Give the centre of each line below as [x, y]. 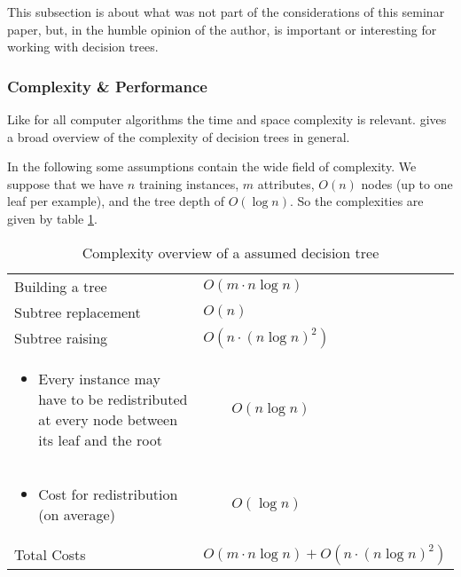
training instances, [189, 183]
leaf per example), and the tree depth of [116, 201]
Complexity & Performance [107, 86]
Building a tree [61, 286]
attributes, [286, 183]
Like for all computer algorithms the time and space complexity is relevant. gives [227, 119]
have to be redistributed [113, 399]
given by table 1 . [52, 218]
